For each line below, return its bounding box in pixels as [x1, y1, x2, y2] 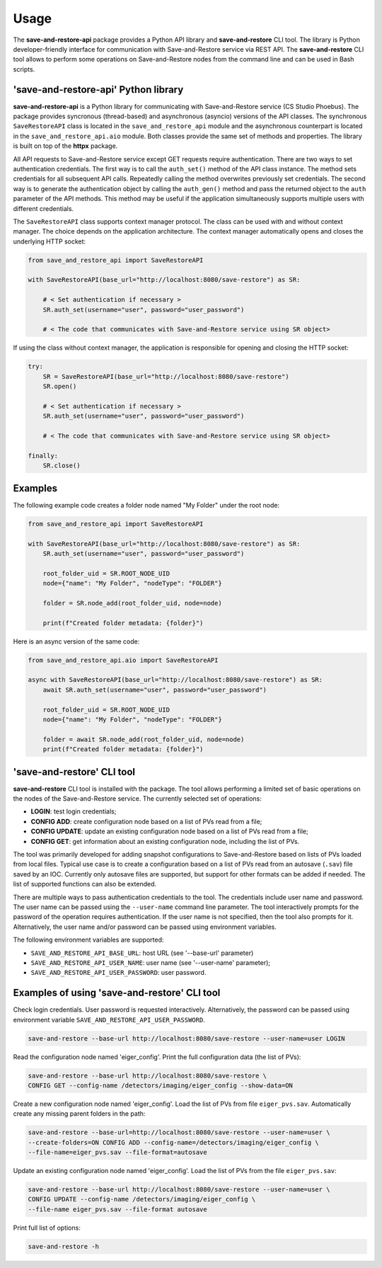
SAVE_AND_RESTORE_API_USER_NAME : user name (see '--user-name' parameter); [30, 958, 271, 966]
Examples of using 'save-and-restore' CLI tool [13, 987, 221, 999]
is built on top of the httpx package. [13, 142, 118, 150]
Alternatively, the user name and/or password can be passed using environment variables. [13, 923, 277, 931]
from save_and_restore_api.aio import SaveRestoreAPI [28, 656, 219, 664]
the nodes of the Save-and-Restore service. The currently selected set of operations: [13, 794, 262, 803]
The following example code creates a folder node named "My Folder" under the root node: [13, 501, 279, 509]
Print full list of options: [13, 1223, 81, 1232]
